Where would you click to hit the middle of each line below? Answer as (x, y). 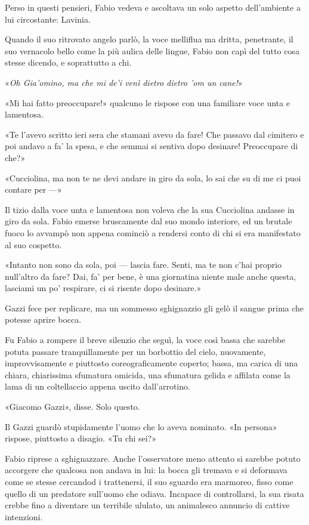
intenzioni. (24, 516)
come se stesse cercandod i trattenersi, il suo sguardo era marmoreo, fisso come (149, 481)
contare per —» (33, 189)
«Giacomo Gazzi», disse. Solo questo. (72, 407)
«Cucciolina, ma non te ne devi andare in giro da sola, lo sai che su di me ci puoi (153, 177)
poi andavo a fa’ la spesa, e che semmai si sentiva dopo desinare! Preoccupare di (152, 146)
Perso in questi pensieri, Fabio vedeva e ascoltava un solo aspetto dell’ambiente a (153, 7)
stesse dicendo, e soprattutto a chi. (68, 62)
